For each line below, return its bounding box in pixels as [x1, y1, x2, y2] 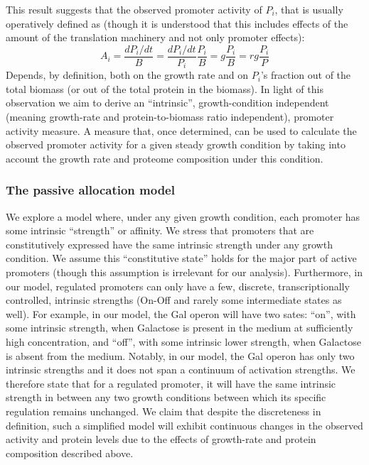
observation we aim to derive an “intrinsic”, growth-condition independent [6, 95, 329, 110]
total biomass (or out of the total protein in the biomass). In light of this [6, 81, 323, 96]
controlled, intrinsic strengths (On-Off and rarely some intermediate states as [6, 292, 342, 307]
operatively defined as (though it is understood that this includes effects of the [6, 16, 348, 31]
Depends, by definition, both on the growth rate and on [6, 67, 249, 82]
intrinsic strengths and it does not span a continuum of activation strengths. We [6, 362, 355, 377]
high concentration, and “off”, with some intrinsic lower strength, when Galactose [6, 334, 361, 349]
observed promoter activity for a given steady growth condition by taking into [6, 137, 346, 152]
